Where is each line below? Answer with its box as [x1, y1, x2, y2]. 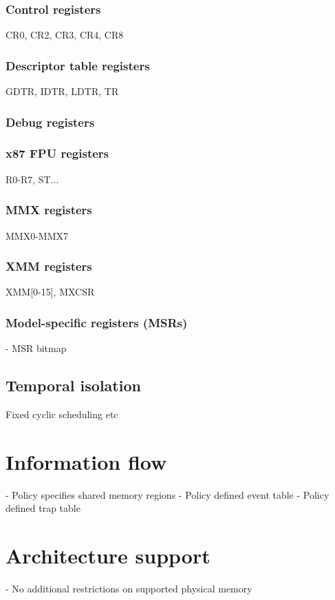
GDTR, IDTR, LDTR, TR [6, 84, 119, 99]
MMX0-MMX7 [6, 228, 69, 242]
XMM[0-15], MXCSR [6, 285, 95, 299]
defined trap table [6, 501, 80, 515]
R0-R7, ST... [6, 172, 59, 186]
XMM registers [6, 258, 92, 275]
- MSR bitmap [6, 341, 67, 355]
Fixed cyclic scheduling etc [6, 406, 118, 421]
